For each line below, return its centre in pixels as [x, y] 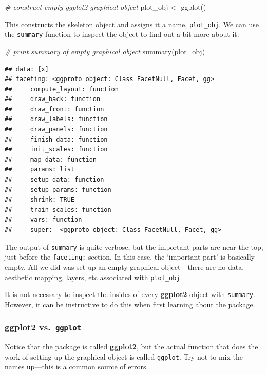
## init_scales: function [56, 150]
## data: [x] [27, 69]
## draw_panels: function [56, 130]
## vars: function [43, 220]
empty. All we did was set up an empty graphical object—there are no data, [125, 267]
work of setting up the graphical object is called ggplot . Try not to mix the [124, 356]
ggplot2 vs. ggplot [43, 327]
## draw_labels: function [56, 119]
